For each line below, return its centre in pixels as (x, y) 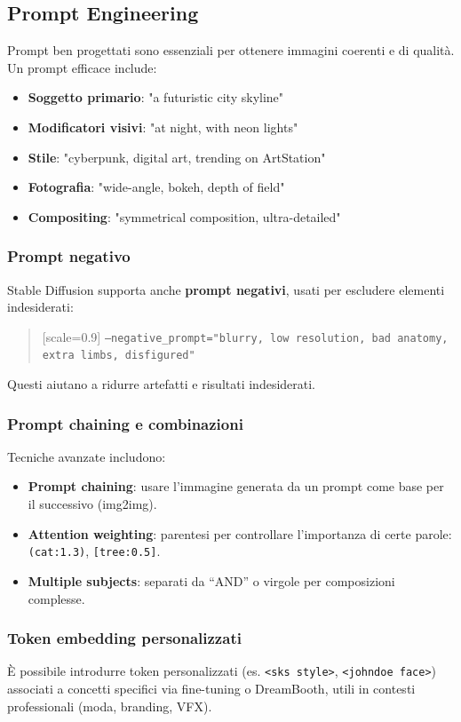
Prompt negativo (69, 256)
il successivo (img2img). (92, 504)
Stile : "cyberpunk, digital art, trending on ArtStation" (177, 157)
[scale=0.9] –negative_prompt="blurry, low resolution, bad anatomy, (245, 336)
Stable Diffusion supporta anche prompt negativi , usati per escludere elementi (226, 289)
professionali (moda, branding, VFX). (110, 706)
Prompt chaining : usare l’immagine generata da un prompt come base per (236, 486)
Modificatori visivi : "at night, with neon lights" (163, 127)
